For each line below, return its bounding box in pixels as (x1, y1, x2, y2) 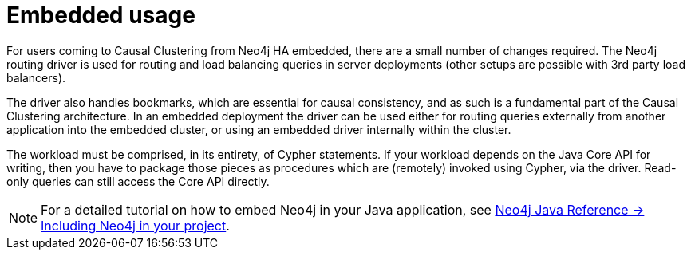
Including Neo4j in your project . (41, 217, 230, 234)
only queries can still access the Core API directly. (6, 174, 270, 188)
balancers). (6, 70, 66, 85)
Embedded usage (6, 2, 195, 29)
